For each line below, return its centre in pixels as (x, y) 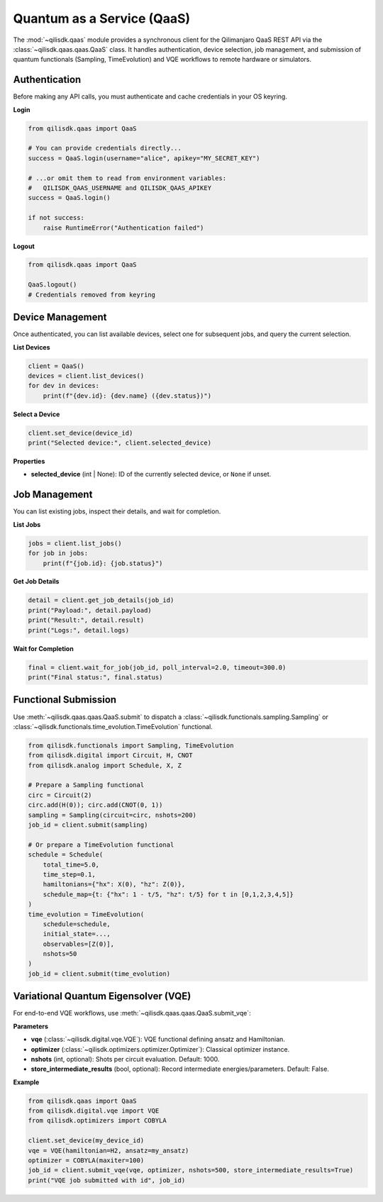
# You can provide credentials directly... (105, 148)
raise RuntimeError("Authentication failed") (123, 228)
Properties (29, 462)
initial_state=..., (77, 934)
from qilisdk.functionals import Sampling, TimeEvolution (131, 745)
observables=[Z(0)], (79, 944)
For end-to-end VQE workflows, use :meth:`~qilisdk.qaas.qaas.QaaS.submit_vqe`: (132, 1013)
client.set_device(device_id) (81, 433)
